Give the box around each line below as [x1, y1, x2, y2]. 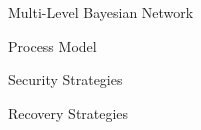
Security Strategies [8, 69, 123, 90]
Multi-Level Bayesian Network [8, 2, 194, 22]
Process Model [8, 35, 97, 56]
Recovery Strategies [8, 102, 129, 123]
